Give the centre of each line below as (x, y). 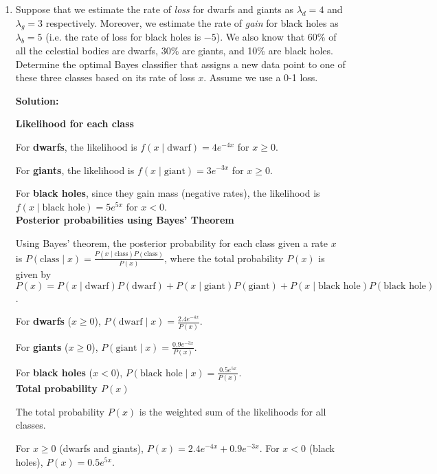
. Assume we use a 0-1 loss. (261, 77)
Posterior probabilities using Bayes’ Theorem (125, 220)
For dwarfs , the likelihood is (76, 146)
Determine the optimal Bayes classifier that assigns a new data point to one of (180, 64)
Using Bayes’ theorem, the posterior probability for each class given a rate (172, 243)
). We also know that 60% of (276, 37)
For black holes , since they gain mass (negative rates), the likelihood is (168, 193)
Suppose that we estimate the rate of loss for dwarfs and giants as (154, 9)
